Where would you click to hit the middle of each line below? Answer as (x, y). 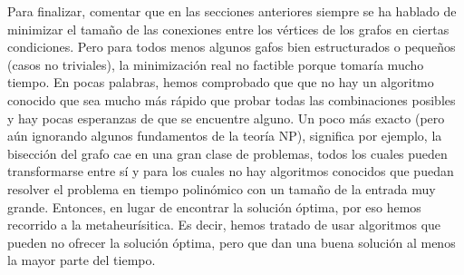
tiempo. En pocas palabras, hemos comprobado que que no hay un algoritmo (221, 82)
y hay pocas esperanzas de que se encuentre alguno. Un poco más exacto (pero (226, 118)
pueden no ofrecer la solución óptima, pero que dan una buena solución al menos (232, 242)
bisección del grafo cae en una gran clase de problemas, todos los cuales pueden (227, 153)
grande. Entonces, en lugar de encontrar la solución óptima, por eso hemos (214, 206)
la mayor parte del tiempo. (82, 260)
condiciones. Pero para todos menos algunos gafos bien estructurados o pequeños (232, 47)
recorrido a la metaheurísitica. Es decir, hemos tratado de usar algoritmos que (224, 225)
